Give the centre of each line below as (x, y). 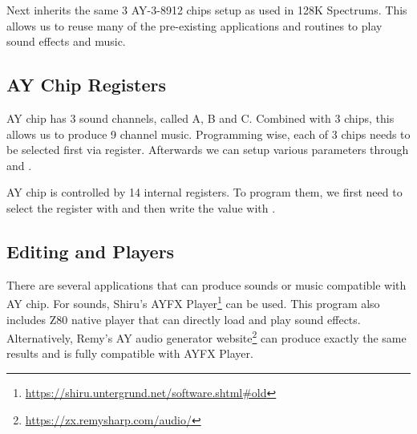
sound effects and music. (66, 41)
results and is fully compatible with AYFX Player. (130, 353)
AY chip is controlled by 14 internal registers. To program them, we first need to (204, 192)
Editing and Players (91, 251)
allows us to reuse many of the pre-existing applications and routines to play (194, 25)
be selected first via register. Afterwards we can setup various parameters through (208, 150)
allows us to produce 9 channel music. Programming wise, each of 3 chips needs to (208, 134)
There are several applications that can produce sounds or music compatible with (206, 284)
